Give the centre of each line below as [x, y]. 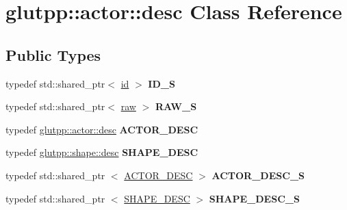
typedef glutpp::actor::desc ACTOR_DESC [102, 129]
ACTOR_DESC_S [258, 175]
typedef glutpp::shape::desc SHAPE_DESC [102, 152]
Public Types [53, 54]
